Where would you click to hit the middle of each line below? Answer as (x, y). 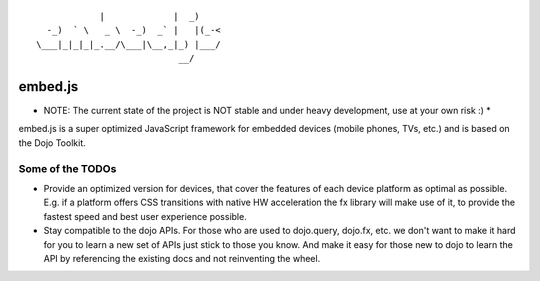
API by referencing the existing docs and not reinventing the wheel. (182, 258)
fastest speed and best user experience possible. (145, 216)
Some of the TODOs (67, 168)
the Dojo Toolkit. (52, 142)
